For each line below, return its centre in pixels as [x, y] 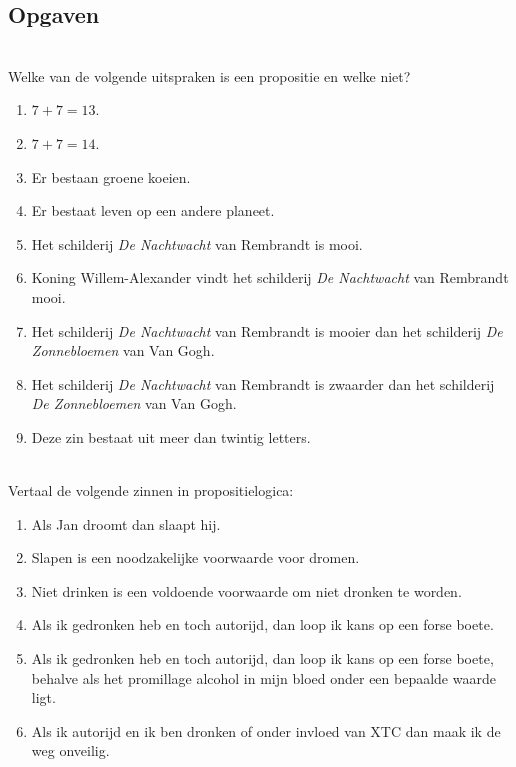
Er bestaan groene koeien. [111, 176]
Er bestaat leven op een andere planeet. [153, 210]
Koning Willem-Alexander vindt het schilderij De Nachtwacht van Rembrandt [270, 277]
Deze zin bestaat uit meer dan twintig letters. [171, 436]
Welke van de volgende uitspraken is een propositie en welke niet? [209, 75]
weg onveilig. [70, 750]
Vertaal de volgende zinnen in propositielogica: [151, 490]
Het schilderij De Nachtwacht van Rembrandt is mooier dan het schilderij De [267, 330]
